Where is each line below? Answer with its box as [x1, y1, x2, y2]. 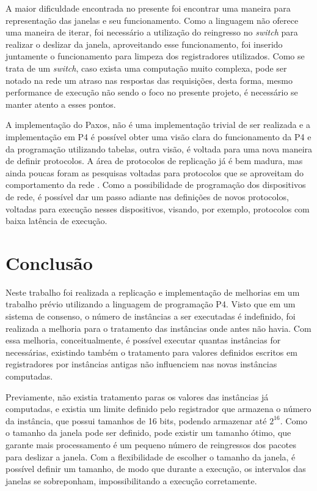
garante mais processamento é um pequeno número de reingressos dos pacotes [5, 438, 296, 451]
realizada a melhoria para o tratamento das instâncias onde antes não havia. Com [5, 321, 312, 334]
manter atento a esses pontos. [5, 97, 116, 110]
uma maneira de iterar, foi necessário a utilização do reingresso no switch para [5, 26, 298, 39]
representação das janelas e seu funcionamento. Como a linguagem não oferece [5, 13, 299, 26]
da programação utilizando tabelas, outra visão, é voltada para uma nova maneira [5, 142, 313, 155]
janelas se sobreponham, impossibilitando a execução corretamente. [5, 474, 257, 487]
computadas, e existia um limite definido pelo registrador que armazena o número [5, 402, 312, 415]
